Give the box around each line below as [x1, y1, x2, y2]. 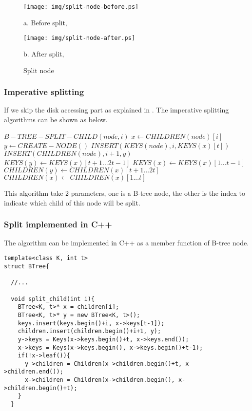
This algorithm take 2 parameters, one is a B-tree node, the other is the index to [4, 188, 245, 198]
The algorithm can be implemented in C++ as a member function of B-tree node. [4, 237, 249, 247]
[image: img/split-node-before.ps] [23, 3, 139, 10]
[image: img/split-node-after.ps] [23, 35, 136, 42]
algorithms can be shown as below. [4, 114, 108, 124]
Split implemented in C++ [4, 218, 112, 230]
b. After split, [23, 48, 64, 58]
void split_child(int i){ [11, 295, 95, 302]
